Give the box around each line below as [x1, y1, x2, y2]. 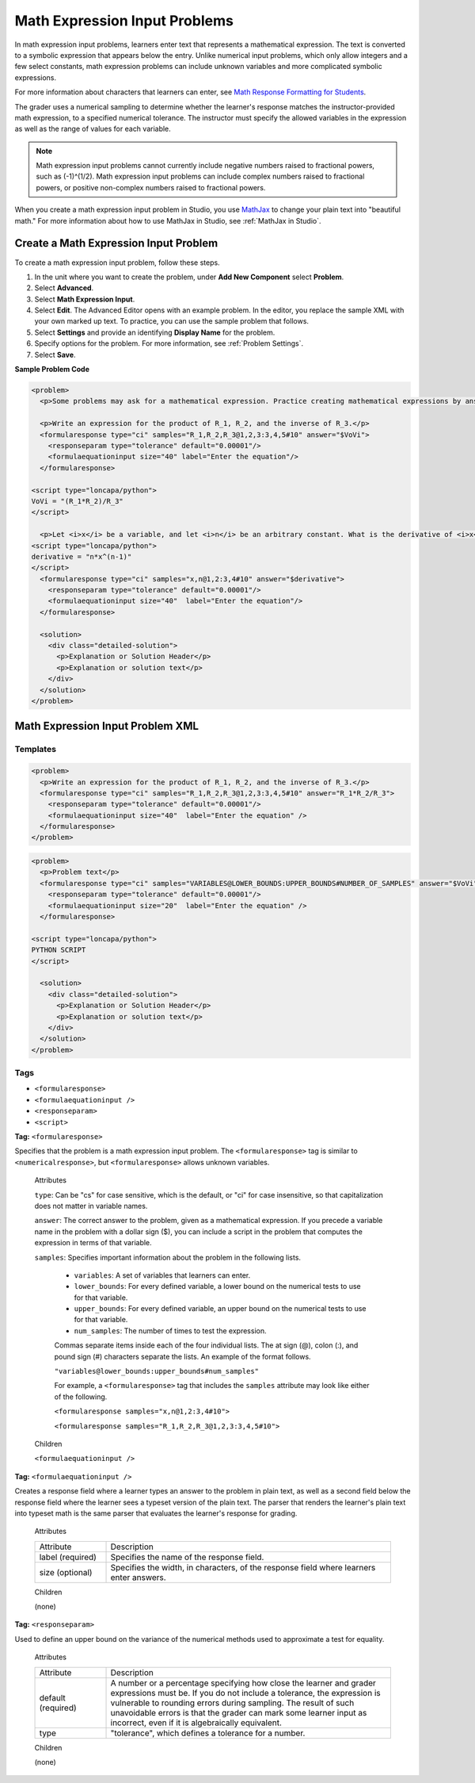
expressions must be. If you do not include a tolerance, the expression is [110, 1687, 381, 1698]
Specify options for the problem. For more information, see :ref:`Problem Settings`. [34, 339, 304, 348]
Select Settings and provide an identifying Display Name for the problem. [34, 328, 275, 337]
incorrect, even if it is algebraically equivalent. [110, 1717, 283, 1728]
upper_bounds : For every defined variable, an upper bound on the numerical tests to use [74, 1304, 367, 1313]
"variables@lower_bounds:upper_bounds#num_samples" [54, 1367, 260, 1376]
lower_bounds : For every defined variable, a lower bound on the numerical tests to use [74, 1282, 362, 1291]
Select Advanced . [34, 283, 94, 293]
